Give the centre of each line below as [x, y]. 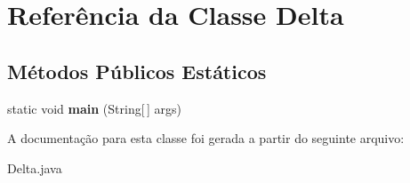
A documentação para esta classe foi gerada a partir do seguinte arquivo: [206, 138]
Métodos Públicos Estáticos [137, 71]
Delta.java [35, 167]
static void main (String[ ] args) [94, 108]
